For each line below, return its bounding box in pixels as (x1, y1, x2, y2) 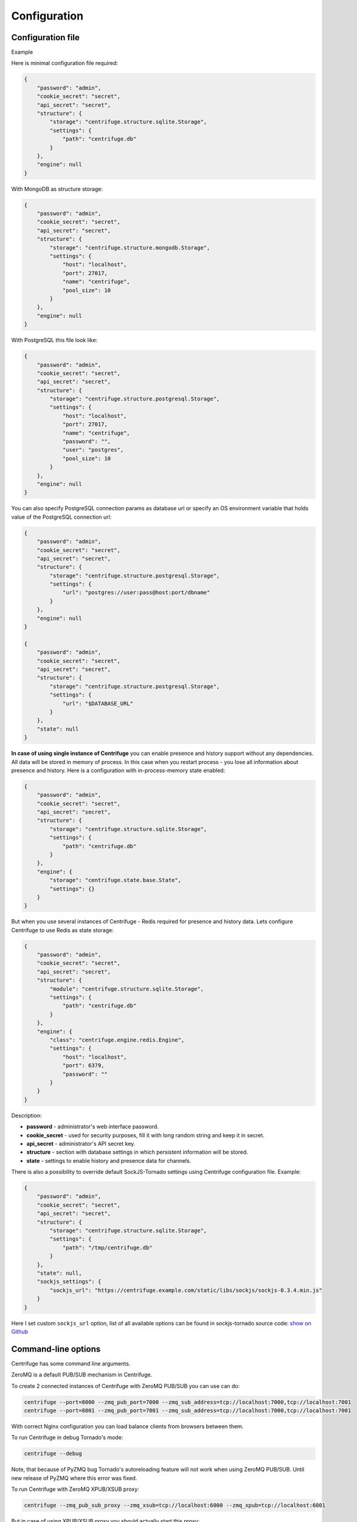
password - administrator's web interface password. (26, 1123, 159, 1131)
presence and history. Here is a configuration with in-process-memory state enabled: (11, 766, 225, 774)
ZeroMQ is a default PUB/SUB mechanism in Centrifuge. (11, 1371, 152, 1378)
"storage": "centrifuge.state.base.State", (49, 877, 182, 884)
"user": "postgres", (62, 446, 124, 454)
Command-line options (11, 1344, 101, 1354)
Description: (11, 1112, 42, 1119)
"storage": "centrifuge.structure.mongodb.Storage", (49, 244, 210, 251)
